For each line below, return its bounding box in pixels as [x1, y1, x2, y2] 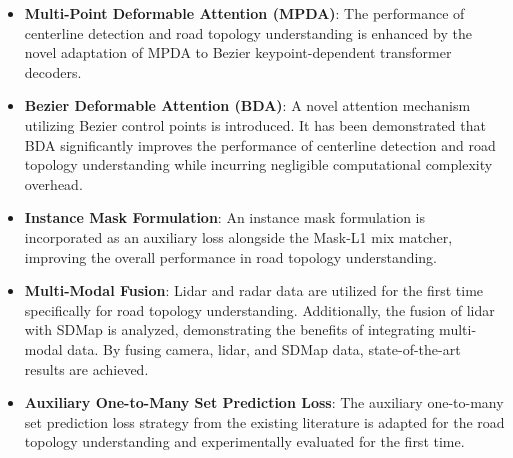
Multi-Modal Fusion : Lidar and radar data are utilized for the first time [24, 280, 484, 301]
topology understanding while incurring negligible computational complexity [24, 154, 493, 175]
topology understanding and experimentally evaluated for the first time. [24, 431, 465, 452]
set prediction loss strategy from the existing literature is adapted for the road [24, 411, 505, 432]
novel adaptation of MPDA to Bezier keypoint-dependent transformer [24, 42, 452, 63]
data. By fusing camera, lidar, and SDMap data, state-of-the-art [67, 338, 461, 359]
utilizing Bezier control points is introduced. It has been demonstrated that [24, 114, 486, 135]
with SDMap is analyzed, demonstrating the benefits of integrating [24, 319, 435, 340]
